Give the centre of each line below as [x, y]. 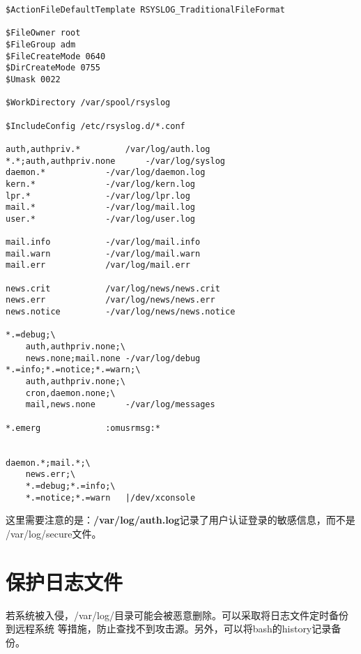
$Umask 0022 [33, 79]
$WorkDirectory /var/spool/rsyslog [88, 103]
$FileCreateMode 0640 [56, 56]
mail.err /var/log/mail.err [98, 265]
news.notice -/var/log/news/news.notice [121, 312]
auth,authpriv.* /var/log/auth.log [108, 149]
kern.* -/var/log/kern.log [101, 184]
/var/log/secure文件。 [54, 533]
